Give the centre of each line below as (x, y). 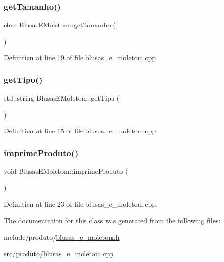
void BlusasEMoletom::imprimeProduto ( (66, 171)
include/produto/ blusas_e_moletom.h (62, 237)
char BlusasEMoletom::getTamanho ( (60, 25)
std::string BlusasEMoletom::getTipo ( (62, 98)
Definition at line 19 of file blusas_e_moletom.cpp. (81, 58)
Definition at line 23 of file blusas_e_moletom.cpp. (81, 204)
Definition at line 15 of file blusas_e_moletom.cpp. (81, 131)
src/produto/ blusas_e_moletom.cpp (59, 253)
